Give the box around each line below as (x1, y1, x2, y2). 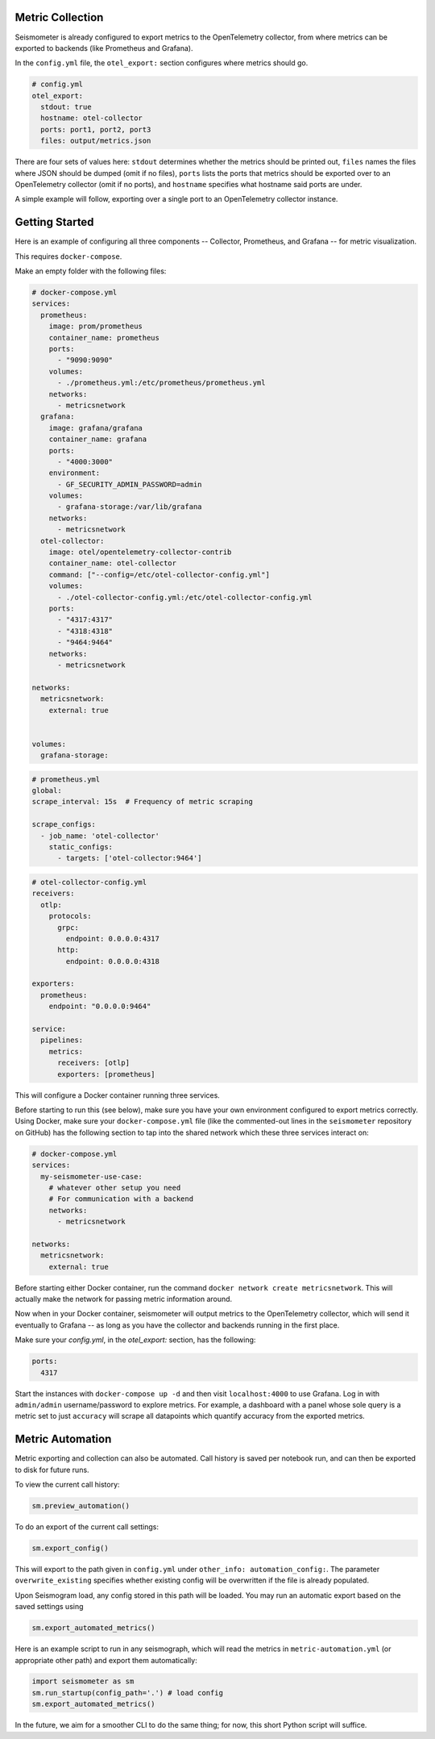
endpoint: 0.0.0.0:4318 (65, 957, 160, 965)
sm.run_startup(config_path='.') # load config (31, 1688, 223, 1697)
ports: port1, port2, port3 (40, 125, 151, 134)
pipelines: (40, 1036, 84, 1045)
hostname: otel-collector (40, 114, 143, 123)
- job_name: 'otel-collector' (40, 831, 160, 840)
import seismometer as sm (31, 1677, 135, 1686)
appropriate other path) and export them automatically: (14, 1655, 197, 1665)
